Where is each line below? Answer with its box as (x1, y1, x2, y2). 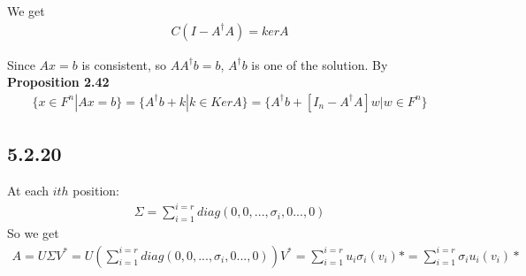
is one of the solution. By (251, 55, 388, 73)
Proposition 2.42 (7, 73, 110, 91)
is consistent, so (81, 55, 166, 73)
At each (7, 181, 50, 200)
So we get (7, 223, 59, 241)
